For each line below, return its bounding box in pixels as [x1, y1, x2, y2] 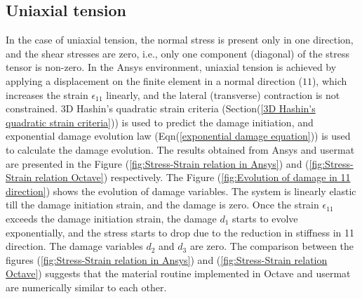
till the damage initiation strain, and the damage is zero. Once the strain [6, 197, 319, 212]
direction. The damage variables [6, 239, 143, 253]
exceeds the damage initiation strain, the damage [6, 211, 217, 225]
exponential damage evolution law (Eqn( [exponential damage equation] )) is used [6, 128, 351, 143]
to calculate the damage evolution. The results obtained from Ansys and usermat [6, 142, 355, 157]
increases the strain [6, 87, 88, 102]
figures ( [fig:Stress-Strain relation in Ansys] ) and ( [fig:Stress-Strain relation [6, 252, 328, 267]
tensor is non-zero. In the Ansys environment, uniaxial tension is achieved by [6, 60, 337, 74]
